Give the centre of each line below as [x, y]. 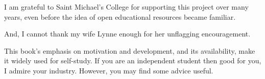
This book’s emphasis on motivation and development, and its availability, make [130, 50]
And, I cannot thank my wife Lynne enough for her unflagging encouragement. [127, 34]
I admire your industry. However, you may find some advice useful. [109, 70]
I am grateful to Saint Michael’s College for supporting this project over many [126, 7]
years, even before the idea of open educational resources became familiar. [120, 16]
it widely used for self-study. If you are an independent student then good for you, [133, 61]
